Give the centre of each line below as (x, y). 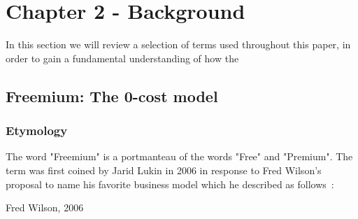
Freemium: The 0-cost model (112, 96)
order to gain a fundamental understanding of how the (122, 58)
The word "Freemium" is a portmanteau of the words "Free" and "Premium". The (179, 156)
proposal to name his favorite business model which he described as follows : (170, 184)
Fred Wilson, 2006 (45, 207)
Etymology (37, 130)
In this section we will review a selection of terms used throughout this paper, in (178, 44)
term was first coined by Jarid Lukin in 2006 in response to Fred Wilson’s (164, 170)
